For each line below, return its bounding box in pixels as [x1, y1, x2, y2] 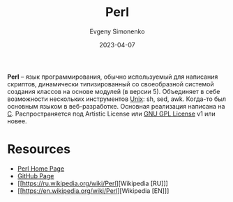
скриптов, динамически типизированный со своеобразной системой [7, 79, 214, 88]
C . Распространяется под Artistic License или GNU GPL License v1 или [7, 109, 216, 118]
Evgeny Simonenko [89, 27, 145, 36]
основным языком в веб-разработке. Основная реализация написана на [7, 102, 225, 110]
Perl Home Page [17, 164, 65, 173]
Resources [7, 141, 71, 157]
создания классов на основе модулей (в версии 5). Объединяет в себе [7, 87, 220, 95]
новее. [7, 116, 27, 125]
